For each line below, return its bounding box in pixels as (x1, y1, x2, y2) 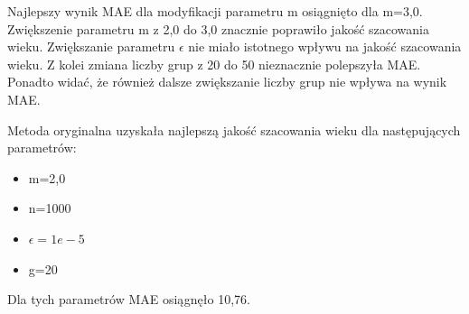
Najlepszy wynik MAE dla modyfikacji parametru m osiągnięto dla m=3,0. (7, 2, 423, 20)
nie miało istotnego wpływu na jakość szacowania (188, 37, 462, 56)
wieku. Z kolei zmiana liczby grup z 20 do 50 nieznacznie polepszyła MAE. (7, 54, 421, 73)
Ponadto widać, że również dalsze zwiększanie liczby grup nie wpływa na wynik (7, 72, 447, 91)
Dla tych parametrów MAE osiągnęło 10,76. (7, 290, 250, 309)
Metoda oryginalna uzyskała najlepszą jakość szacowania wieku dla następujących (7, 120, 461, 139)
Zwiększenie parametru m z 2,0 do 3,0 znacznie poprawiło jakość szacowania (7, 19, 429, 38)
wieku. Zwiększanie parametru (7, 37, 175, 56)
